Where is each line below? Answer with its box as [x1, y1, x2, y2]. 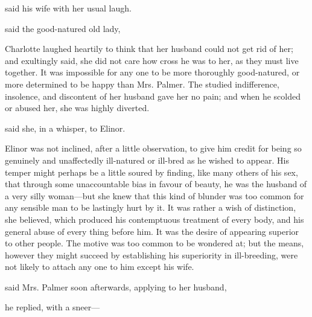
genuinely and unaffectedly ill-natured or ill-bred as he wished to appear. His [5, 153, 289, 166]
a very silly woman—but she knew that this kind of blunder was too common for [5, 189, 304, 202]
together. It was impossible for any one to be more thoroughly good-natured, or [5, 66, 300, 78]
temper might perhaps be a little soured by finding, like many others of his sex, [5, 165, 298, 178]
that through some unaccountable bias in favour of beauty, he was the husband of [5, 178, 307, 190]
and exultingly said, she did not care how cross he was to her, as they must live [5, 54, 299, 66]
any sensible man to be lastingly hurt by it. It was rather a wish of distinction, [5, 201, 296, 214]
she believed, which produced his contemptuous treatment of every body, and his [5, 213, 304, 225]
